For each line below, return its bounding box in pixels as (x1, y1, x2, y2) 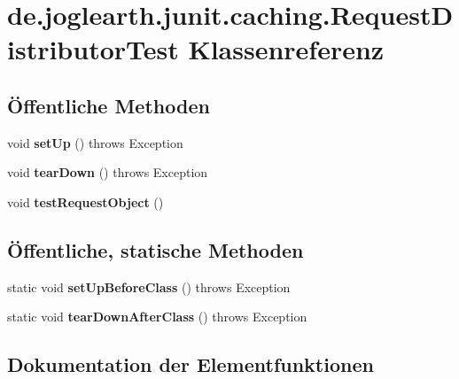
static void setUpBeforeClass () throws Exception (7, 277, 291, 296)
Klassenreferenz (188, 31, 385, 67)
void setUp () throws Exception (7, 133, 183, 151)
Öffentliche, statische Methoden (7, 236, 304, 263)
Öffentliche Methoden (7, 91, 210, 119)
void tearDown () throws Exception (7, 163, 208, 182)
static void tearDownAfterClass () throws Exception (7, 307, 307, 326)
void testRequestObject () (7, 192, 164, 211)
